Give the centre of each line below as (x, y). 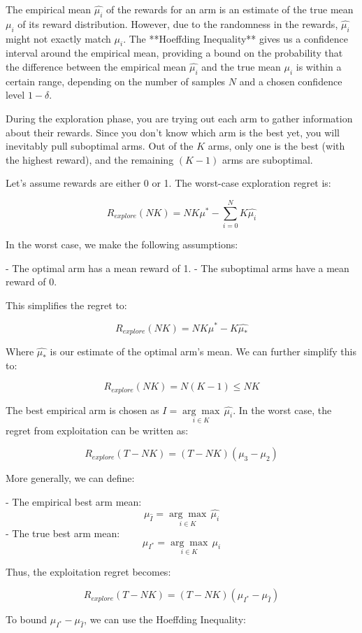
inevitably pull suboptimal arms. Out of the (100, 146)
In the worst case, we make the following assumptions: (122, 244)
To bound (27, 619)
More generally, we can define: (70, 478)
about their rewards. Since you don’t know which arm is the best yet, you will (173, 132)
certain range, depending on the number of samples (116, 81)
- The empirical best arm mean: (74, 502)
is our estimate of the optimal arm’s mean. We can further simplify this (203, 351)
